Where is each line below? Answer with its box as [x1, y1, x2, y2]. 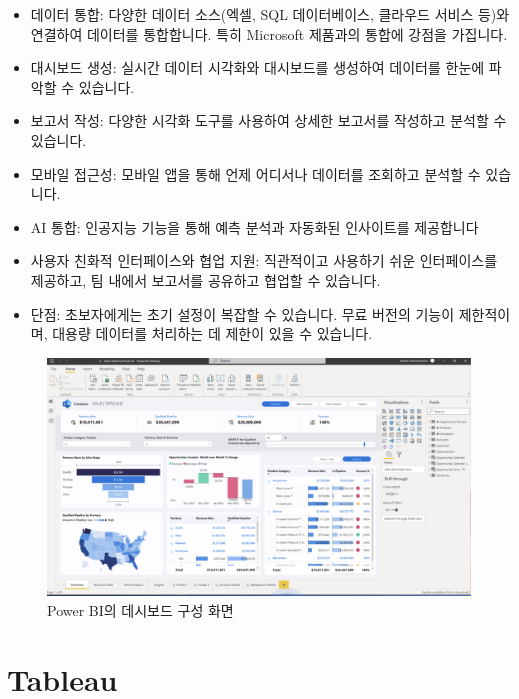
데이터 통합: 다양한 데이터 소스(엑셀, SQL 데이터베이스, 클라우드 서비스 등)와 [30, 4, 510, 24]
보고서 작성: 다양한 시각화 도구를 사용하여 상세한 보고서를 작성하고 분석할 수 [30, 110, 507, 131]
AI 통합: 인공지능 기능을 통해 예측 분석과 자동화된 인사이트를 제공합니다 [30, 216, 479, 237]
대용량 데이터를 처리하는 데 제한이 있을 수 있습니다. [52, 323, 373, 344]
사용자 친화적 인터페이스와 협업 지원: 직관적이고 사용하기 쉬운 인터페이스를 [30, 250, 498, 271]
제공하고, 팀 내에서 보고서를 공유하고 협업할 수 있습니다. [30, 269, 381, 290]
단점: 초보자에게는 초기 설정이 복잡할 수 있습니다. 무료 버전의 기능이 [30, 303, 455, 324]
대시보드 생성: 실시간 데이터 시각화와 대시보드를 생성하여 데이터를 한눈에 [30, 57, 485, 78]
